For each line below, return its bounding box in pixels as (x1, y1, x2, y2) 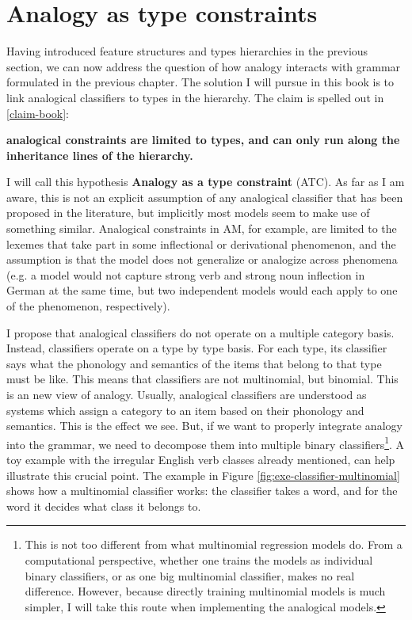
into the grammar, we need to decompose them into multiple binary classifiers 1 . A (6, 433, 405, 452)
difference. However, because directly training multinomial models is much (25, 583, 386, 599)
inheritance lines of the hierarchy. (6, 146, 193, 163)
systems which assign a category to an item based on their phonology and (6, 401, 364, 418)
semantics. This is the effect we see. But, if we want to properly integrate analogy (6, 417, 402, 434)
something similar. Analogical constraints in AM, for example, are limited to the (6, 220, 397, 237)
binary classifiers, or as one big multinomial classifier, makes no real (25, 567, 355, 584)
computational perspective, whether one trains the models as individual (25, 552, 373, 568)
